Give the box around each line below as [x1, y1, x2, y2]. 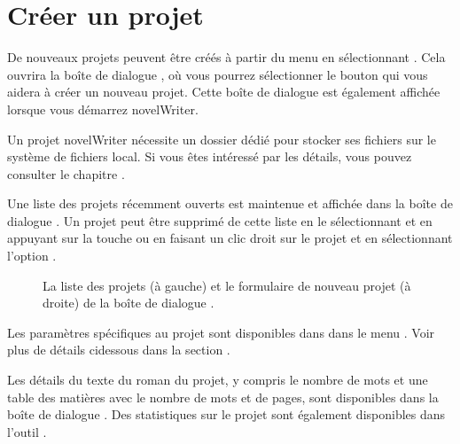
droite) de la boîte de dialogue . [43, 293, 214, 312]
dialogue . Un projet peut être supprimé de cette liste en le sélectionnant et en [7, 211, 433, 230]
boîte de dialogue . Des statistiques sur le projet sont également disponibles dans [7, 405, 446, 424]
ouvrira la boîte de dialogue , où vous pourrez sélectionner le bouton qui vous [7, 65, 428, 83]
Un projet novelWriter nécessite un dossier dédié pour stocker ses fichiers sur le [7, 129, 436, 148]
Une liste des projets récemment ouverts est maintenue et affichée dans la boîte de [7, 194, 453, 213]
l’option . [7, 246, 57, 265]
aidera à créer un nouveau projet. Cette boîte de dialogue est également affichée [7, 82, 441, 101]
